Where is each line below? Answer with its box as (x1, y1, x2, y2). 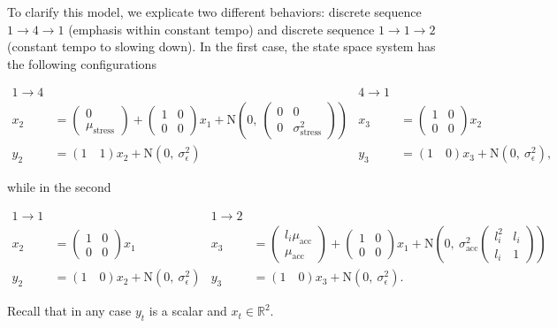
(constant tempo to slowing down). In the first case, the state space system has (7, 37, 436, 56)
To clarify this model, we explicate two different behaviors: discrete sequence (7, 3, 422, 20)
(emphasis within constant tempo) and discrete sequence (68, 19, 375, 38)
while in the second (7, 178, 111, 196)
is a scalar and (149, 301, 227, 320)
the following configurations (7, 54, 156, 72)
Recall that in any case (7, 301, 132, 320)
